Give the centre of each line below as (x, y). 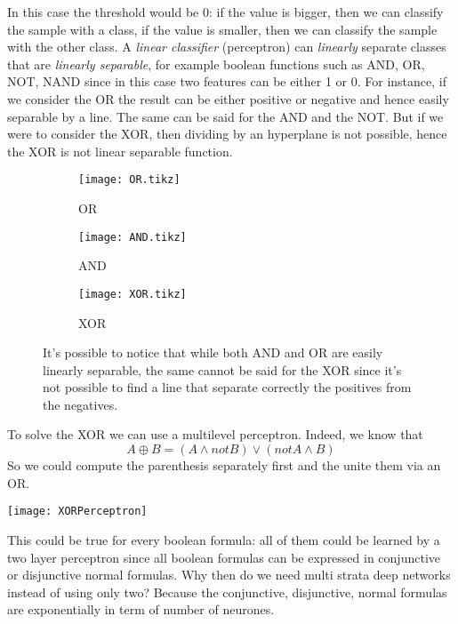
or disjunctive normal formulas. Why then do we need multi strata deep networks (229, 575)
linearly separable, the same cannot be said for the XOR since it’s (222, 369)
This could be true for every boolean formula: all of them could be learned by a (224, 539)
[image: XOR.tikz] (133, 294)
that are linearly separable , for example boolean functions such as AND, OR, (216, 64)
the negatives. (80, 404)
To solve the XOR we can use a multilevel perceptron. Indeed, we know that (215, 434)
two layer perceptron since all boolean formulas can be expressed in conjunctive (224, 557)
